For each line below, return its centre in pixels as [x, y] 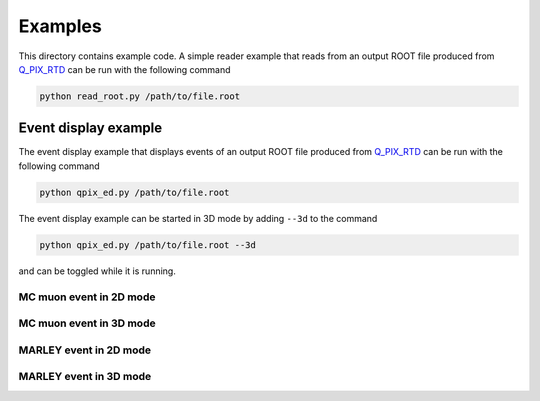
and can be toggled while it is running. [97, 271]
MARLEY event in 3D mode [85, 377]
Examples [60, 26]
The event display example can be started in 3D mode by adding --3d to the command [198, 218]
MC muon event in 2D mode [87, 297]
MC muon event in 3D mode [87, 323]
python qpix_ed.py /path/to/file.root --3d [148, 244]
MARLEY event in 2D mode [85, 350]
